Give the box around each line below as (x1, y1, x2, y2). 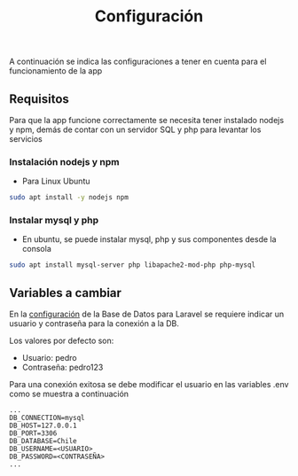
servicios (9, 134, 43, 144)
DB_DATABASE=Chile (9, 437, 77, 446)
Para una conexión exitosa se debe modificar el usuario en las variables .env (9, 379, 289, 390)
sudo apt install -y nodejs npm (9, 193, 129, 202)
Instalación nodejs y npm (9, 155, 120, 168)
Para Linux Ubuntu (21, 176, 90, 187)
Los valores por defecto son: (9, 335, 114, 347)
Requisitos (9, 91, 69, 106)
